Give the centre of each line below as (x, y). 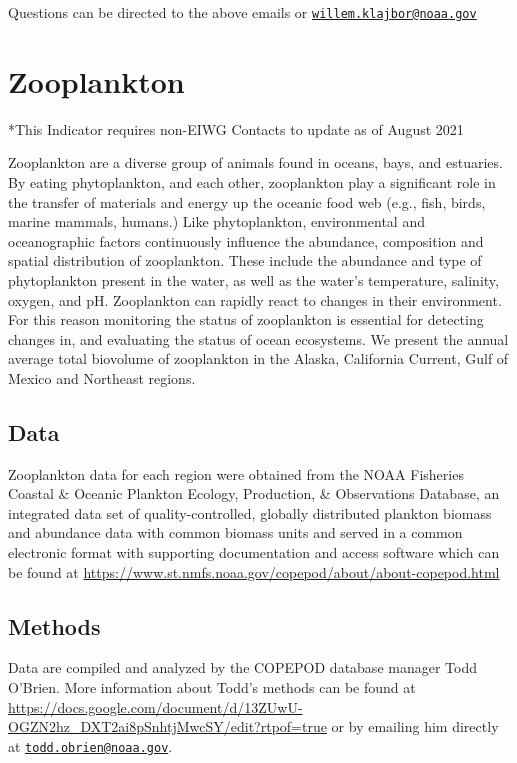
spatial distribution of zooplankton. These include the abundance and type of (245, 260)
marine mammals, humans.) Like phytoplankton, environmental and (216, 221)
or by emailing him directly (415, 726)
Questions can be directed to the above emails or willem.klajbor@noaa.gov (242, 12)
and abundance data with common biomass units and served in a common (235, 532)
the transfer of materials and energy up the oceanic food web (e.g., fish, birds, (247, 201)
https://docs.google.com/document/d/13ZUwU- (155, 706)
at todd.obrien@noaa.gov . (90, 745)
